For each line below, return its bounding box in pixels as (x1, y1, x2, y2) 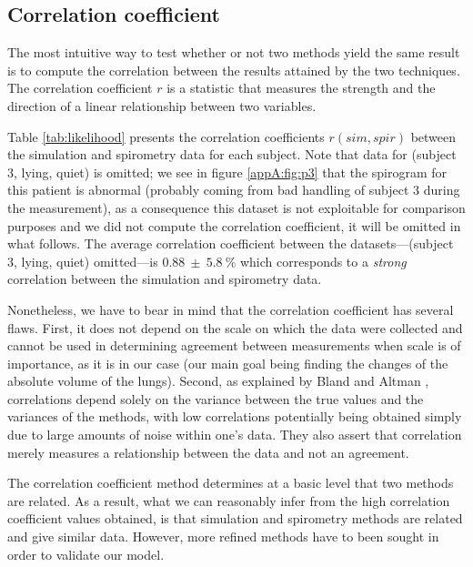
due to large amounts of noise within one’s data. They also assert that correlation (7, 425, 462, 444)
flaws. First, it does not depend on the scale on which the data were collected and (7, 318, 463, 337)
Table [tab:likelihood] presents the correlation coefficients (7, 127, 325, 146)
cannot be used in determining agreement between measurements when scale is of (7, 336, 461, 355)
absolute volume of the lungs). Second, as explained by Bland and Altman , (7, 371, 429, 390)
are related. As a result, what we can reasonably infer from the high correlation (7, 491, 450, 510)
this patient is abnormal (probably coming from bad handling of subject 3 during (7, 180, 460, 199)
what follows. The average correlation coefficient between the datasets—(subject (7, 234, 454, 253)
